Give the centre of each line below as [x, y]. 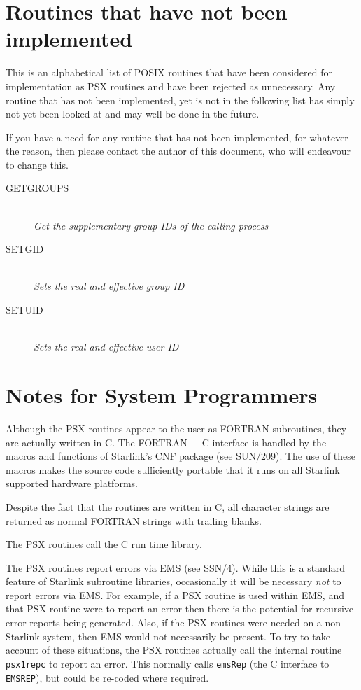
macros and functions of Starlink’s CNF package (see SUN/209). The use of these [181, 456]
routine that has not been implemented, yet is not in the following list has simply [180, 100]
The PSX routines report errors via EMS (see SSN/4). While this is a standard [175, 567]
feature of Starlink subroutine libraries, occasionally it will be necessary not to [174, 581]
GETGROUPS [37, 188]
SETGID [25, 249]
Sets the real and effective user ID [106, 347]
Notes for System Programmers [162, 395]
